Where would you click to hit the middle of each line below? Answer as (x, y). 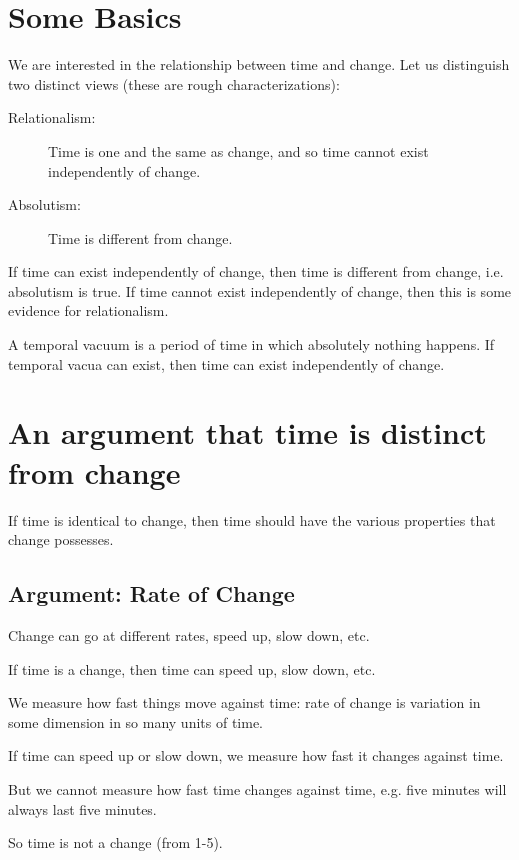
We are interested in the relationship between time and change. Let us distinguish (259, 64)
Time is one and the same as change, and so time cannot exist (238, 150)
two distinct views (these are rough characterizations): (174, 83)
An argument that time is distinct (247, 432)
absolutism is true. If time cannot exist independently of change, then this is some (260, 290)
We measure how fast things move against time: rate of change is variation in (244, 702)
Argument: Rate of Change (151, 593)
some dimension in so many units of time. (136, 721)
